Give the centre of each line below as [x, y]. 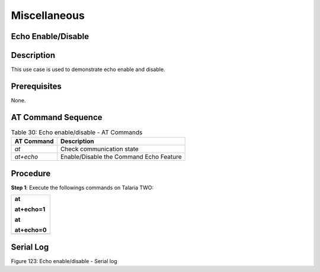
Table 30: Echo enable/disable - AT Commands [77, 132]
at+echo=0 [31, 230]
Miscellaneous [48, 15]
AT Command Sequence [57, 117]
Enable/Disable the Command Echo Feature [121, 157]
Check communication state [99, 149]
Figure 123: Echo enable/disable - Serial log [64, 261]
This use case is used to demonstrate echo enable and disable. [88, 69]
